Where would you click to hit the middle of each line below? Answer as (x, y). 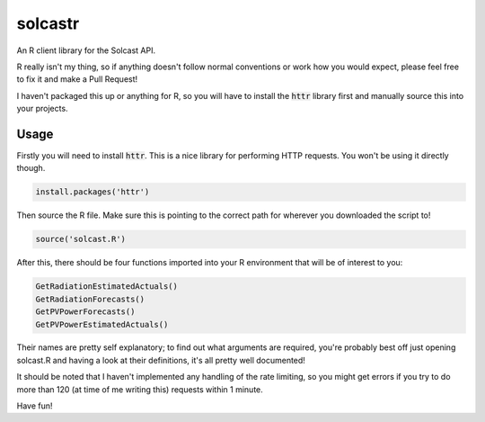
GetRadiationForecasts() (90, 299)
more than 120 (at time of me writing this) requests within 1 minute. (140, 389)
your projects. (42, 109)
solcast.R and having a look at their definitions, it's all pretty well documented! (161, 360)
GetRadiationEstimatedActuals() (107, 287)
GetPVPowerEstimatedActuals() (102, 324)
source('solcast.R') (80, 239)
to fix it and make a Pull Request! (77, 79)
